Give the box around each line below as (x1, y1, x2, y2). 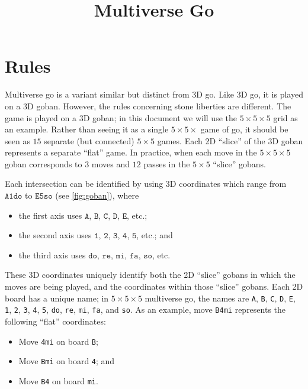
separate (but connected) (44, 134, 134, 147)
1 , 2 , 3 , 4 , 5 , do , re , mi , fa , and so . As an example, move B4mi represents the (5, 303, 286, 316)
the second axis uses (18, 229, 92, 241)
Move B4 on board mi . (18, 374, 98, 387)
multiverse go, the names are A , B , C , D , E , (145, 291, 296, 304)
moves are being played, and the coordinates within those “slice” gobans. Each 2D (5, 280, 303, 293)
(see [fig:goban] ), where (55, 189, 139, 202)
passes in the (143, 157, 190, 170)
